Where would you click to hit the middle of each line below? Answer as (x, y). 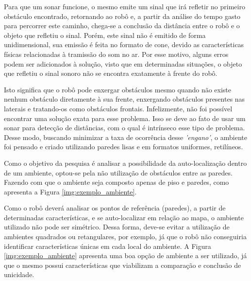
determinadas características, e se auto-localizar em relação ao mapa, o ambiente (124, 217)
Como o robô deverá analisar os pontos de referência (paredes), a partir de (115, 208)
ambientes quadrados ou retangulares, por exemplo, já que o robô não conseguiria (125, 237)
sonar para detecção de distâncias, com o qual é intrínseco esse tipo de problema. (125, 128)
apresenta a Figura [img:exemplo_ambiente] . (70, 191)
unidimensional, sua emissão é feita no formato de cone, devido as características (124, 44)
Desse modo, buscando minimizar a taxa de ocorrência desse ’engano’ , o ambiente (125, 137)
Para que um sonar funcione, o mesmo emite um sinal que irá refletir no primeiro (125, 6)
